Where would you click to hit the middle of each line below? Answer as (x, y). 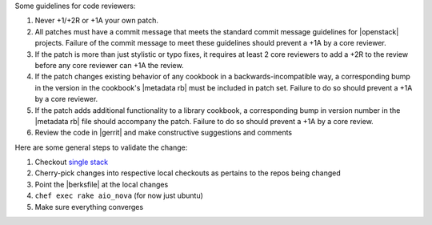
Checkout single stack (71, 162)
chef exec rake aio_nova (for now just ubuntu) (119, 195)
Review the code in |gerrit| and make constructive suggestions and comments (164, 133)
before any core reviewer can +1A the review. (109, 65)
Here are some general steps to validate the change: (101, 147)
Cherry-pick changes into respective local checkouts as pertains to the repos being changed (188, 173)
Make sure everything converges (89, 207)
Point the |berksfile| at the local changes (102, 184)
